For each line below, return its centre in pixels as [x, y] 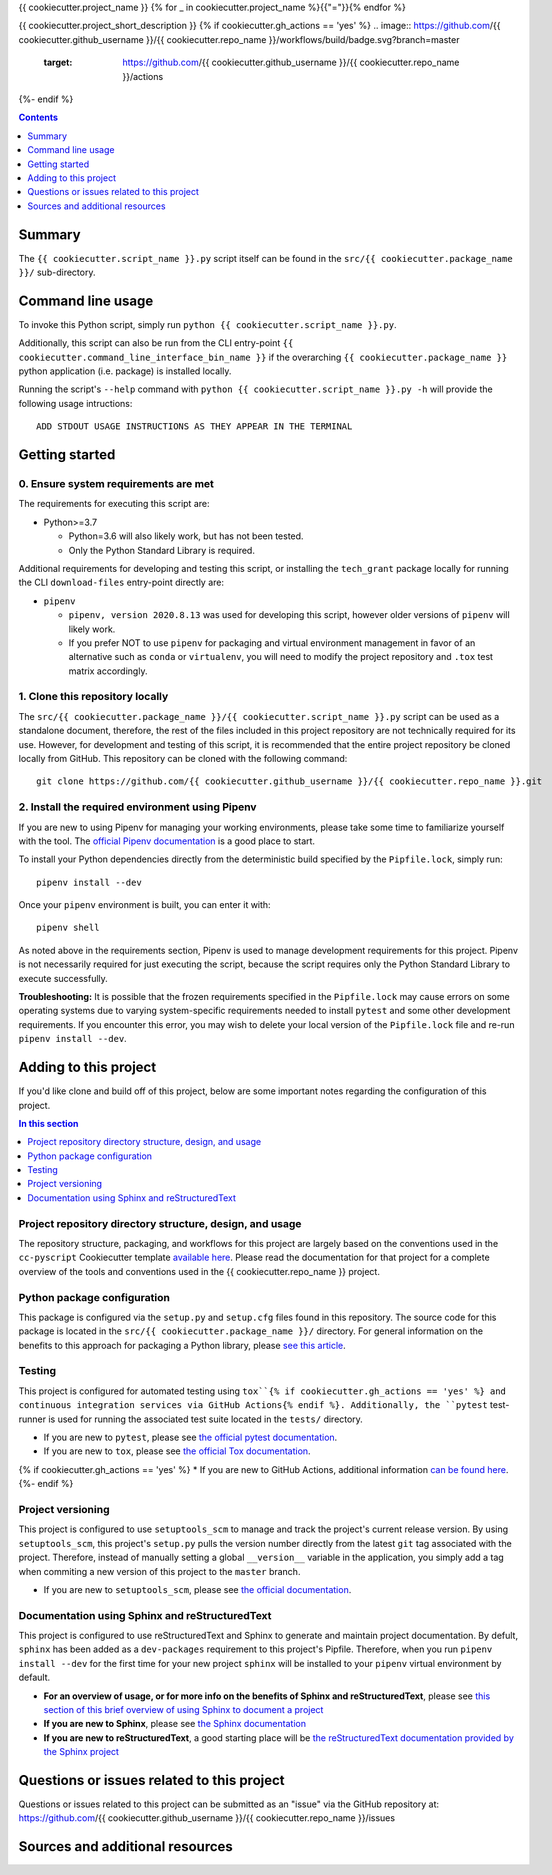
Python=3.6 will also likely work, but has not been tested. [186, 536]
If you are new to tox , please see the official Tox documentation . [177, 1451]
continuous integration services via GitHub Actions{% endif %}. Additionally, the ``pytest [253, 1405]
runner [32, 1419]
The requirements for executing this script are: [114, 504]
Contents [38, 117]
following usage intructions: [75, 403]
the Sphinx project [81, 1752]
